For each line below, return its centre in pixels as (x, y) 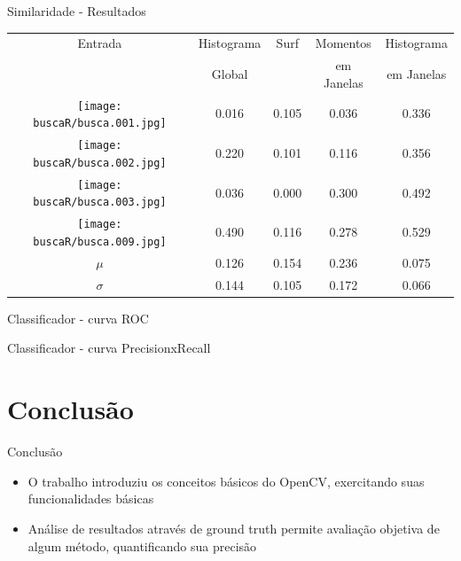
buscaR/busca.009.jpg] (100, 242)
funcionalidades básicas (91, 499)
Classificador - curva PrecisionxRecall (109, 348)
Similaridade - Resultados (77, 11)
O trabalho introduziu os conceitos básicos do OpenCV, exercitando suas (226, 481)
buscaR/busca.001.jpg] (100, 124)
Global (230, 73)
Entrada (100, 43)
